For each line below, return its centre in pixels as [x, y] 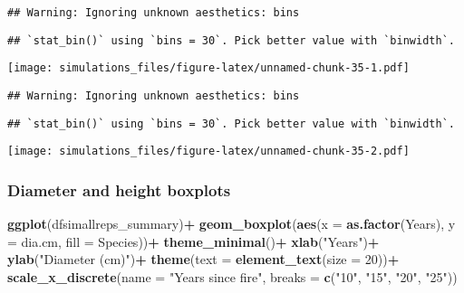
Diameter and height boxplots [119, 189]
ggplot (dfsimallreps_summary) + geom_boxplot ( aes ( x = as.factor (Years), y [232, 224]
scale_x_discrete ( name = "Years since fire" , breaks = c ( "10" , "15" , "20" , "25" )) [232, 276]
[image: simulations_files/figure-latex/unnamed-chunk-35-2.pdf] [208, 151]
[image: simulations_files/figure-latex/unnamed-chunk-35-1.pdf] [208, 68]
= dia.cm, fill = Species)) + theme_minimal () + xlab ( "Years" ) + [193, 241]
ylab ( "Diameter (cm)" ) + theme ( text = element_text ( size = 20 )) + [203, 259]
